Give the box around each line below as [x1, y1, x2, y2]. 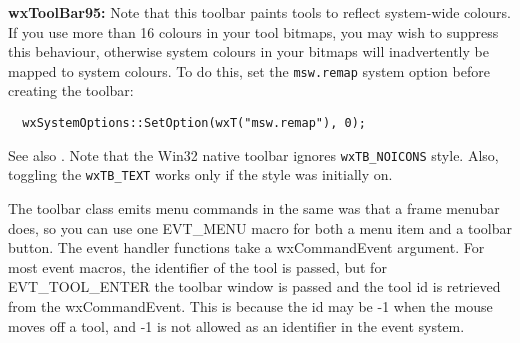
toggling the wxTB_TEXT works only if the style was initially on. [8, 164, 393, 185]
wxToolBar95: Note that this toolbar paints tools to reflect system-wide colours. [8, 2, 511, 22]
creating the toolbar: [8, 80, 134, 101]
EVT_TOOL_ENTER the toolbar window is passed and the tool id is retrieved [8, 276, 501, 297]
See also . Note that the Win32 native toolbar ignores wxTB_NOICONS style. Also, [8, 144, 499, 165]
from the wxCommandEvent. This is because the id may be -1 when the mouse [8, 295, 493, 316]
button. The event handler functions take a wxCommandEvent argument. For [8, 237, 485, 258]
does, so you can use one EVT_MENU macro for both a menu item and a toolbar [8, 217, 512, 238]
